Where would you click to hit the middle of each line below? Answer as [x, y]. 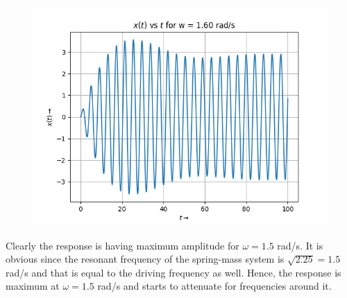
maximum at [33, 286]
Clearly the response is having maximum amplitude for [122, 245]
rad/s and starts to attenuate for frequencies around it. [214, 286]
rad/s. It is [300, 245]
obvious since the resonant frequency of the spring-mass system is [145, 259]
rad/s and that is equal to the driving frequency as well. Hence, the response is [173, 272]
